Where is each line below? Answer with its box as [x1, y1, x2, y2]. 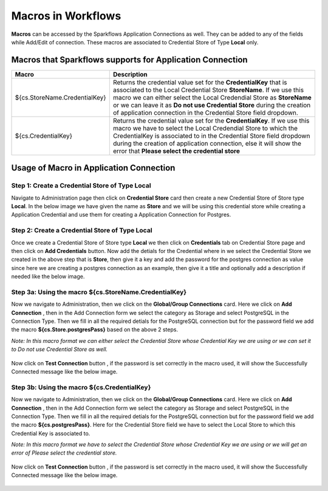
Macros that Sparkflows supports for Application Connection [11, 55, 248, 65]
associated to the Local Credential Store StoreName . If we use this [112, 86, 304, 94]
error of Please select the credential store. [11, 449, 117, 456]
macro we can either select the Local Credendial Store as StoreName [112, 93, 312, 101]
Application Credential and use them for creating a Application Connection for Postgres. [11, 211, 231, 218]
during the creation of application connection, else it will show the [112, 139, 302, 147]
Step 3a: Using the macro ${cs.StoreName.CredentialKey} [11, 288, 187, 296]
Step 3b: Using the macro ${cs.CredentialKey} [11, 383, 151, 391]
